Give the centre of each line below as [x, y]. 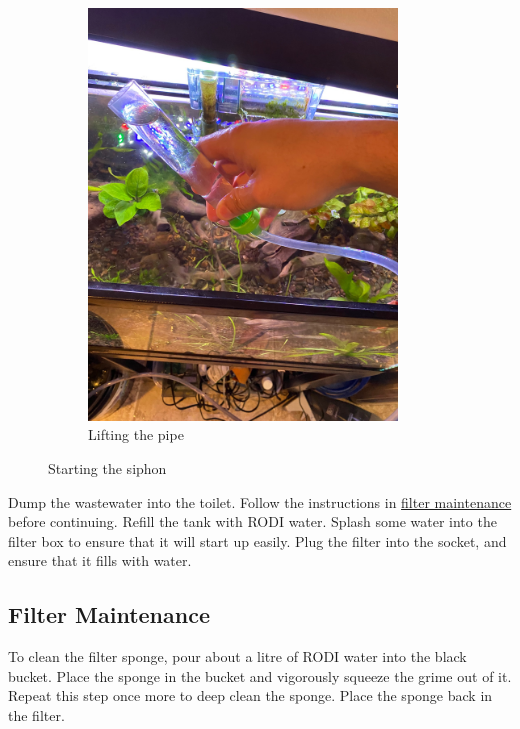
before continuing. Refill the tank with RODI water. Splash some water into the [252, 521]
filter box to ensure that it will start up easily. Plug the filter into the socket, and [257, 540]
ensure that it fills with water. [100, 560]
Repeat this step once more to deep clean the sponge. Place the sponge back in [250, 695]
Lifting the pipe [136, 434]
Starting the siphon [107, 467]
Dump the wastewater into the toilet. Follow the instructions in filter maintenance [260, 501]
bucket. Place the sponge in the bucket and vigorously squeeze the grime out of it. [260, 675]
